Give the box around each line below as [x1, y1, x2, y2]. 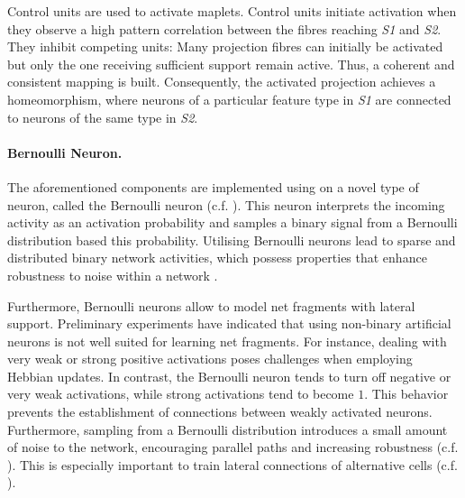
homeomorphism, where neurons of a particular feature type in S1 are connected [7, 89, 451, 108]
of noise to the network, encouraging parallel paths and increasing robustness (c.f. [7, 438, 459, 456]
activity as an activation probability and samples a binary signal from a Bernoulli [7, 213, 458, 232]
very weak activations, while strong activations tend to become [7, 384, 354, 403]
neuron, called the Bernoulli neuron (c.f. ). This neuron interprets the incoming [7, 195, 445, 214]
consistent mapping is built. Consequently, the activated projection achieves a [7, 72, 436, 91]
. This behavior [364, 384, 449, 403]
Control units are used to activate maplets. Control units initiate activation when [7, 2, 457, 20]
